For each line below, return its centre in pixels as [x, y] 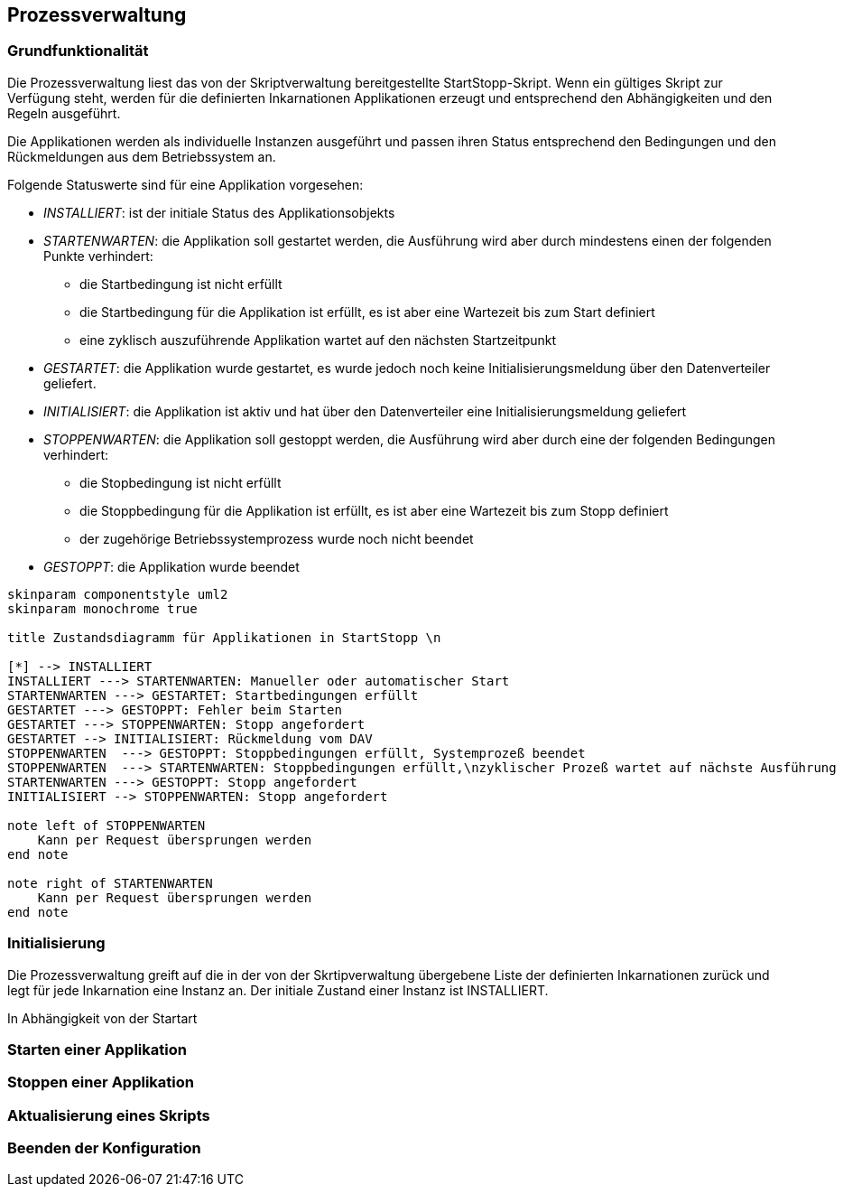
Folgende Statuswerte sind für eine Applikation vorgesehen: [185, 184]
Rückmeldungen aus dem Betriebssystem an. [142, 156]
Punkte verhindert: [98, 256]
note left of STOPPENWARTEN [107, 825]
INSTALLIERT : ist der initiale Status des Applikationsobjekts [219, 212]
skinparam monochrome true [102, 608]
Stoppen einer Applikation [101, 1082]
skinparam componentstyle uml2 [118, 594]
